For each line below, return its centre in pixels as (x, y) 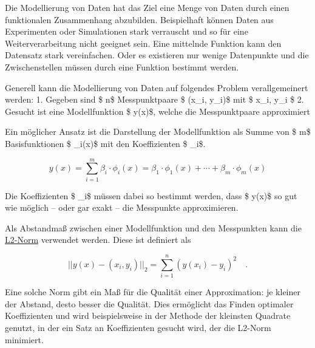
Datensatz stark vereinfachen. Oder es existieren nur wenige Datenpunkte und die (157, 55)
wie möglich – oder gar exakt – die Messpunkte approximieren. (122, 207)
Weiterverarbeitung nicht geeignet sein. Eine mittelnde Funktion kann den (143, 43)
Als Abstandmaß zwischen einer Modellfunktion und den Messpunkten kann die (153, 227)
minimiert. (24, 339)
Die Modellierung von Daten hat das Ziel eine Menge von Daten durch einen (147, 7)
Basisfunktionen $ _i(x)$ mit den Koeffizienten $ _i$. (105, 143)
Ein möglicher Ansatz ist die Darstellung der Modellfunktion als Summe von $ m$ (158, 131)
